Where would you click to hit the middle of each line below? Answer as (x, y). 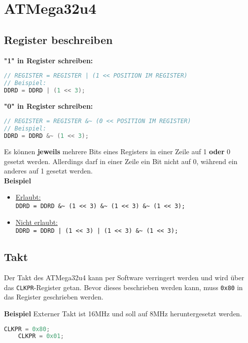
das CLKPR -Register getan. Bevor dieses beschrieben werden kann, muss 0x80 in (124, 287)
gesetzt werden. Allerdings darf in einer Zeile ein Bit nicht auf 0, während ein (121, 161)
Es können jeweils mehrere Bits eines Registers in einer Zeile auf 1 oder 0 (117, 151)
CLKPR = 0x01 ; (41, 336)
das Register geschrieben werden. (54, 297)
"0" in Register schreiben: (49, 106)
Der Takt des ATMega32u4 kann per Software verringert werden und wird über (124, 278)
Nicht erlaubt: (37, 222)
